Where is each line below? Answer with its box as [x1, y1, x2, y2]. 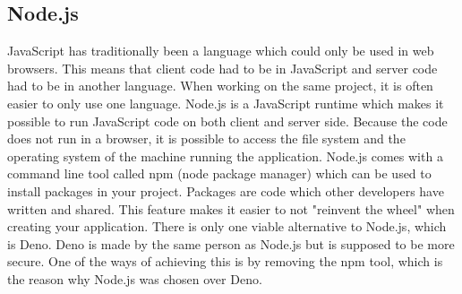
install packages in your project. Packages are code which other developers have [7, 181, 444, 200]
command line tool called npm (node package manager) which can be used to [7, 164, 432, 183]
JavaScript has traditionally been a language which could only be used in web [7, 41, 434, 60]
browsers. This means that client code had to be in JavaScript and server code [7, 58, 438, 77]
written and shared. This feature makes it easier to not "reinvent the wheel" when [7, 199, 455, 218]
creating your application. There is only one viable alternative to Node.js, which [7, 217, 447, 236]
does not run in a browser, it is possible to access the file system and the [7, 129, 406, 148]
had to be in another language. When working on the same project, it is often [7, 76, 433, 95]
